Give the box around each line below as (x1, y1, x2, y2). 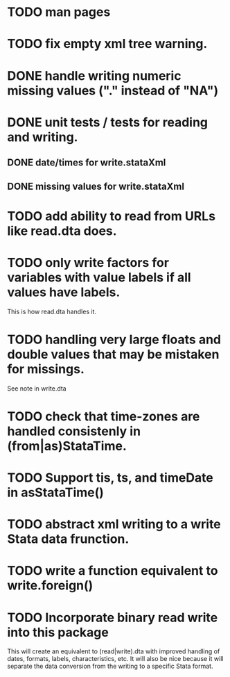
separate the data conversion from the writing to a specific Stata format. (7, 662, 213, 671)
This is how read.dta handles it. (7, 307, 97, 316)
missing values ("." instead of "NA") (7, 83, 219, 98)
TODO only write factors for (7, 254, 170, 270)
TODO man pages (7, 4, 111, 20)
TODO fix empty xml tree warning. (7, 36, 208, 52)
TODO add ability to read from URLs (7, 208, 216, 224)
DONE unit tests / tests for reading (7, 114, 209, 130)
